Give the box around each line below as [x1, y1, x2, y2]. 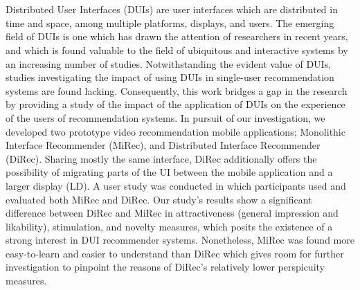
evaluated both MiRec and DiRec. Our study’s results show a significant [6, 192, 312, 206]
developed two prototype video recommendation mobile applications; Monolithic [6, 124, 345, 138]
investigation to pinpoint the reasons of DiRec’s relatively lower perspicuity [6, 260, 325, 274]
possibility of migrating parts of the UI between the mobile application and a [6, 165, 333, 179]
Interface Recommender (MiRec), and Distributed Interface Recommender [6, 138, 321, 152]
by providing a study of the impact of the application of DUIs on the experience [6, 97, 345, 111]
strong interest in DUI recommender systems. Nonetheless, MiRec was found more [6, 233, 354, 247]
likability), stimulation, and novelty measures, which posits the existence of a [6, 219, 333, 233]
